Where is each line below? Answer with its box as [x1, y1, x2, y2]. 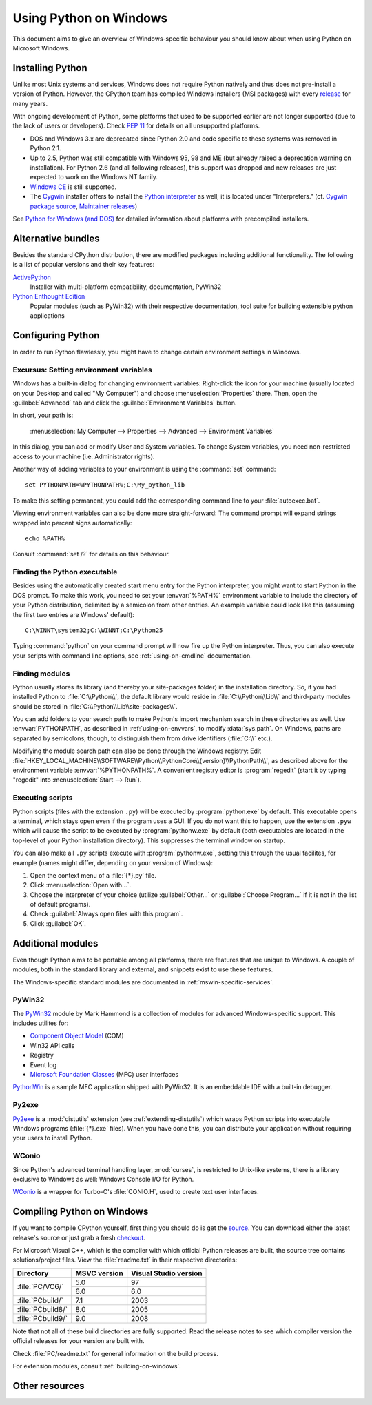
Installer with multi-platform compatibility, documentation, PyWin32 [30, 283, 222, 291]
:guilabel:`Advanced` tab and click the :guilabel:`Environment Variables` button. [12, 398, 237, 407]
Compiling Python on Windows [12, 1206, 149, 1217]
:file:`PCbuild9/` [17, 1313, 68, 1323]
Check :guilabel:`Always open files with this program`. [30, 910, 183, 918]
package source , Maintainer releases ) [30, 202, 138, 210]
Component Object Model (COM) [30, 1031, 124, 1040]
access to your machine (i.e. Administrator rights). [12, 452, 155, 461]
